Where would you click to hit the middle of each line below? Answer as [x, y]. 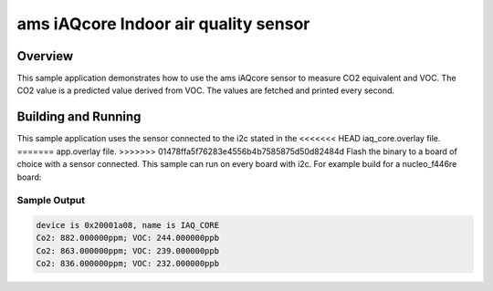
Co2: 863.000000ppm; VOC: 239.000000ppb [127, 250]
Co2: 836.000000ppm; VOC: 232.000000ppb [127, 264]
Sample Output [51, 201]
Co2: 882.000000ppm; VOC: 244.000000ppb [127, 238]
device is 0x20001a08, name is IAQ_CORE [127, 225]
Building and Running [79, 117]
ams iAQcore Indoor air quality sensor [163, 24]
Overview [45, 56]
